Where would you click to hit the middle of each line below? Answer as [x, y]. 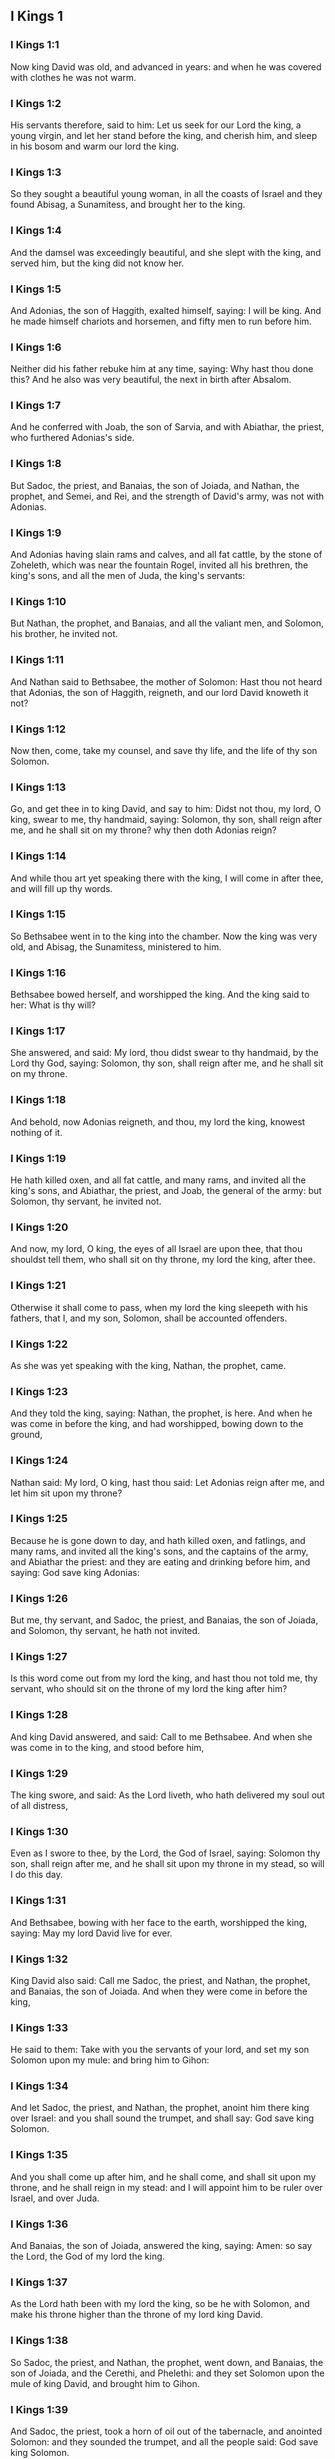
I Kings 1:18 [38, 1100]
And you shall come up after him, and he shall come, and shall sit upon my [163, 2176]
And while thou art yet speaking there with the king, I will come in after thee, [167, 878]
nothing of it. [36, 1132]
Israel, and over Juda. [55, 2198]
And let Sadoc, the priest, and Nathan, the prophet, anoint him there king [160, 2108]
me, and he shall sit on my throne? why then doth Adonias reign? [143, 830]
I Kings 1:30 [39, 1831]
